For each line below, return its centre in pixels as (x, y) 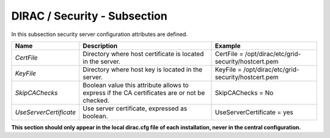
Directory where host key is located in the (143, 69)
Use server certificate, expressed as (135, 108)
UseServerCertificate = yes (254, 112)
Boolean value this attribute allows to (136, 85)
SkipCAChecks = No (244, 93)
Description (100, 46)
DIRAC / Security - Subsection (89, 16)
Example (228, 46)
